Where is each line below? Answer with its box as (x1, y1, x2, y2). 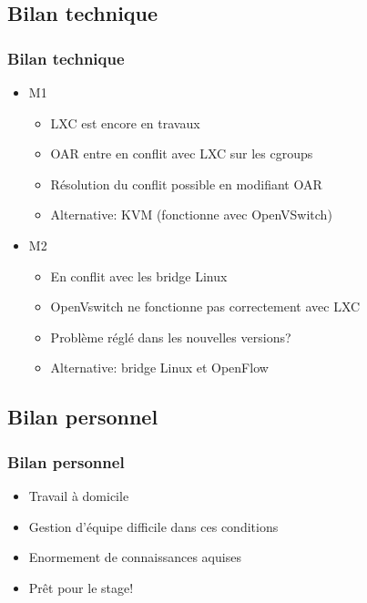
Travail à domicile (28, 485, 129, 505)
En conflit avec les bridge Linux (50, 266, 228, 285)
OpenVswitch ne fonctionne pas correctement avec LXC (50, 297, 361, 316)
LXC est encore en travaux (50, 113, 200, 132)
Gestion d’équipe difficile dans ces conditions (28, 516, 279, 536)
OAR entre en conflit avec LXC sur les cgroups (50, 144, 313, 163)
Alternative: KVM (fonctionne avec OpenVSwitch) (50, 205, 332, 224)
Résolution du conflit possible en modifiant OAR (50, 174, 322, 193)
